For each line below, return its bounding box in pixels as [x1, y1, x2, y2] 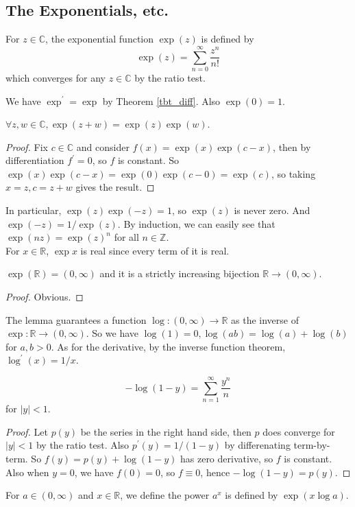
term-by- [293, 438, 330, 452]
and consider [76, 139, 130, 154]
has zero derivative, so [180, 451, 273, 465]
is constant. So [117, 153, 180, 167]
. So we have [86, 326, 138, 340]
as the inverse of [231, 312, 299, 327]
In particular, [5, 203, 62, 217]
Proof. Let [5, 424, 48, 438]
